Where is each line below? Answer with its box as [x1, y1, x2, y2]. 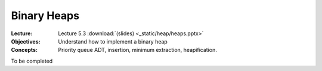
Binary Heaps [11, 9, 80, 22]
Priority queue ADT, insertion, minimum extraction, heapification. [58, 47, 217, 54]
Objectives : [11, 38, 41, 45]
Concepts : [11, 47, 38, 54]
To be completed [11, 57, 53, 64]
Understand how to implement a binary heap [58, 38, 168, 45]
